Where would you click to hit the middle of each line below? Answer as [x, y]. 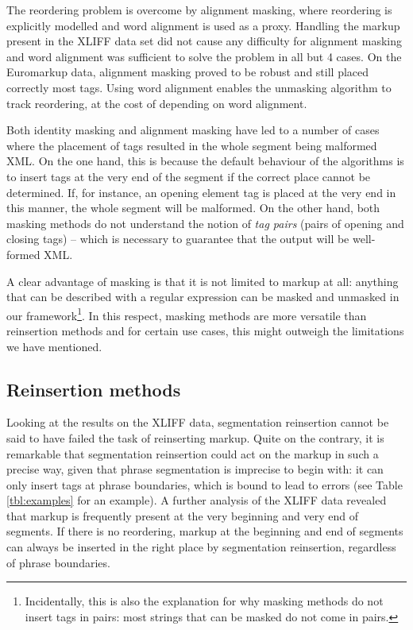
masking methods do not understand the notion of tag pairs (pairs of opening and [205, 223]
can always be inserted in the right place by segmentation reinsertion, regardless [201, 547]
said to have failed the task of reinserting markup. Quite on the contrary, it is [195, 437]
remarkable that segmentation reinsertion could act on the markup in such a [193, 453]
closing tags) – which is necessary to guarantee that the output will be [178, 239]
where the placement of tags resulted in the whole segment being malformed [192, 145]
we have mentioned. [54, 346]
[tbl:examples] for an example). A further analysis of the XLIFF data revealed [197, 500]
